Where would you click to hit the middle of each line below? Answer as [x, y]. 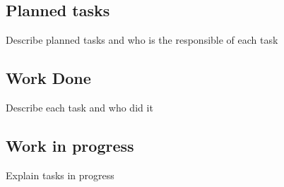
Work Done [48, 78]
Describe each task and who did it [79, 107]
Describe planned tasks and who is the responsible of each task [142, 40]
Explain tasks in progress [60, 175]
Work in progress [70, 145]
